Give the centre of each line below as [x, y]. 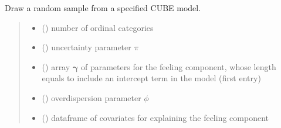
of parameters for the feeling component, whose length [178, 66]
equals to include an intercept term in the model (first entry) [151, 78]
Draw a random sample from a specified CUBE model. [103, 8]
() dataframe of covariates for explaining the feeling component [155, 117]
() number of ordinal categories [98, 27]
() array [56, 66]
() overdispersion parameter [92, 97]
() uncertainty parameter [87, 47]
